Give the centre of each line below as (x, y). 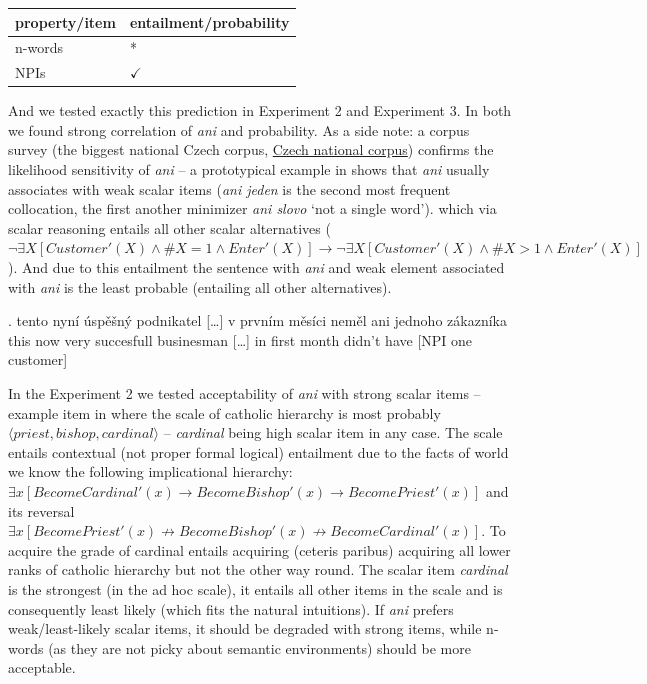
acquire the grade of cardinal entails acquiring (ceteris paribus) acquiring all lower (259, 549)
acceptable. (42, 667)
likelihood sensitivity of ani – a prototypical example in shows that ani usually (249, 169)
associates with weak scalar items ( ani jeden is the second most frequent (229, 188)
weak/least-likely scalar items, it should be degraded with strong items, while (245, 628)
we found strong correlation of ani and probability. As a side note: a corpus (239, 129)
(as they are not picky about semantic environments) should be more (259, 647)
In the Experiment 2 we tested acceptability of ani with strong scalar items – (244, 393)
